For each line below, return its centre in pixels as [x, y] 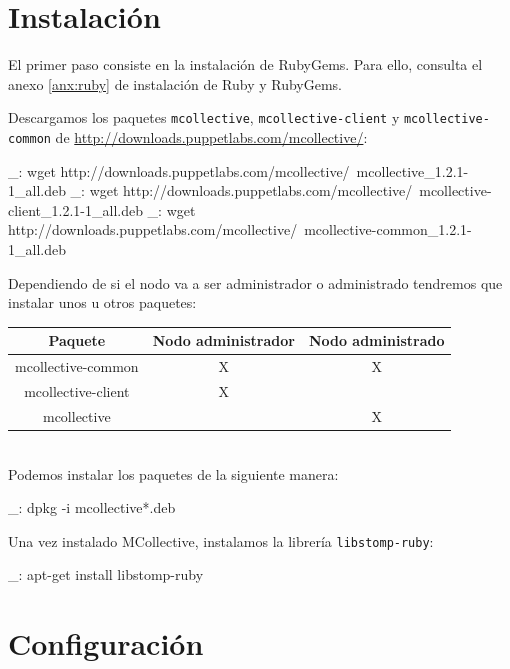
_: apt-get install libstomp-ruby [106, 574]
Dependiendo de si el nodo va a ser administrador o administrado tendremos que [255, 282]
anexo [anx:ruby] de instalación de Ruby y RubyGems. [175, 83]
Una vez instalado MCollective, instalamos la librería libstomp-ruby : [221, 540]
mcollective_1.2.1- [412, 170]
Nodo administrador [223, 340]
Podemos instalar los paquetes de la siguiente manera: [173, 473]
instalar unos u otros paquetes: [102, 302]
